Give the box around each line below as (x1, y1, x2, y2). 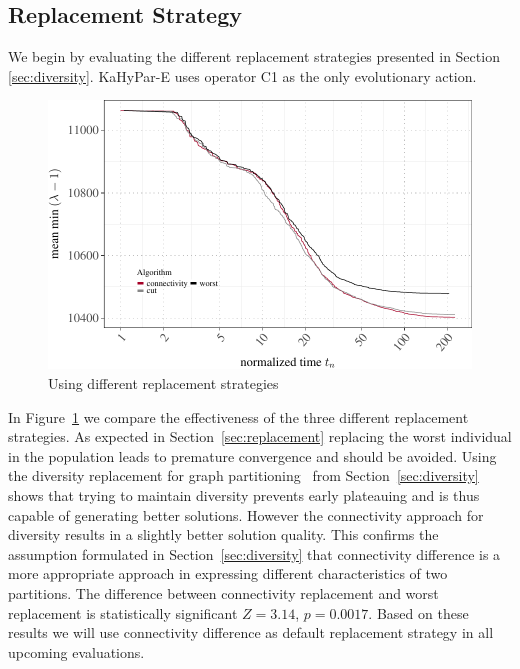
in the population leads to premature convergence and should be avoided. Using (8, 445, 497, 466)
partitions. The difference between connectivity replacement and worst (8, 582, 439, 603)
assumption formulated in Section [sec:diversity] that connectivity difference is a (8, 543, 501, 564)
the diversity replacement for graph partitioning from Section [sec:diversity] (8, 465, 479, 486)
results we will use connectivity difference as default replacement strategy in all (8, 622, 494, 643)
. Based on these (368, 602, 469, 623)
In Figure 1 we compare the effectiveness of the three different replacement (8, 406, 469, 427)
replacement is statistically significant (8, 602, 238, 623)
